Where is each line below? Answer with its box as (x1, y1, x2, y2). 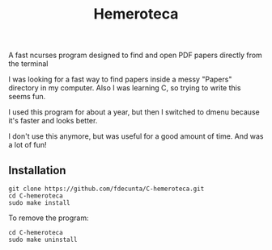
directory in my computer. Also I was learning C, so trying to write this (8, 83, 241, 93)
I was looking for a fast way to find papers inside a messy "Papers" (8, 74, 232, 85)
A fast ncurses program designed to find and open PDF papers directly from (8, 50, 263, 60)
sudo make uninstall (8, 235, 79, 244)
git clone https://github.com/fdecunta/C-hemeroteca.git (8, 185, 205, 193)
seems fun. (8, 92, 46, 102)
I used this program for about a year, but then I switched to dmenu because (8, 107, 261, 117)
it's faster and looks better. (8, 116, 98, 126)
